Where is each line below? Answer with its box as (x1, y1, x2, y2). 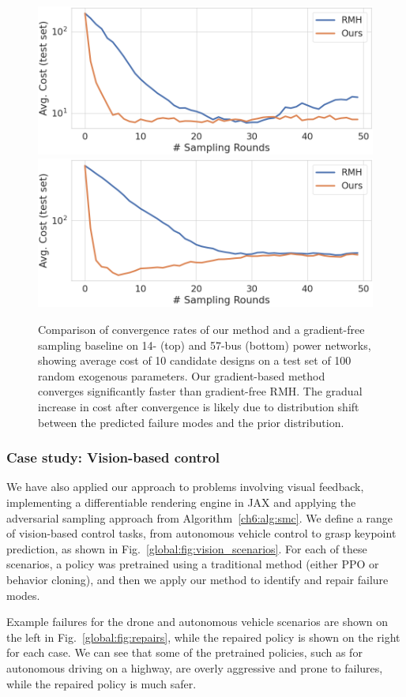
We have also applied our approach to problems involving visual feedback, (6, 478, 364, 495)
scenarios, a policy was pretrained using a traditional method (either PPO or (6, 556, 379, 572)
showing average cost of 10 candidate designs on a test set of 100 (38, 352, 351, 369)
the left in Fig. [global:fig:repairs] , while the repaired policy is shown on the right (6, 628, 400, 645)
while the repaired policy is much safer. (6, 675, 197, 691)
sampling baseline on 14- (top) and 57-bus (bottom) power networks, (38, 336, 371, 353)
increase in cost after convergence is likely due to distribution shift (38, 399, 359, 415)
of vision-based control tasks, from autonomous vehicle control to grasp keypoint (6, 525, 397, 541)
